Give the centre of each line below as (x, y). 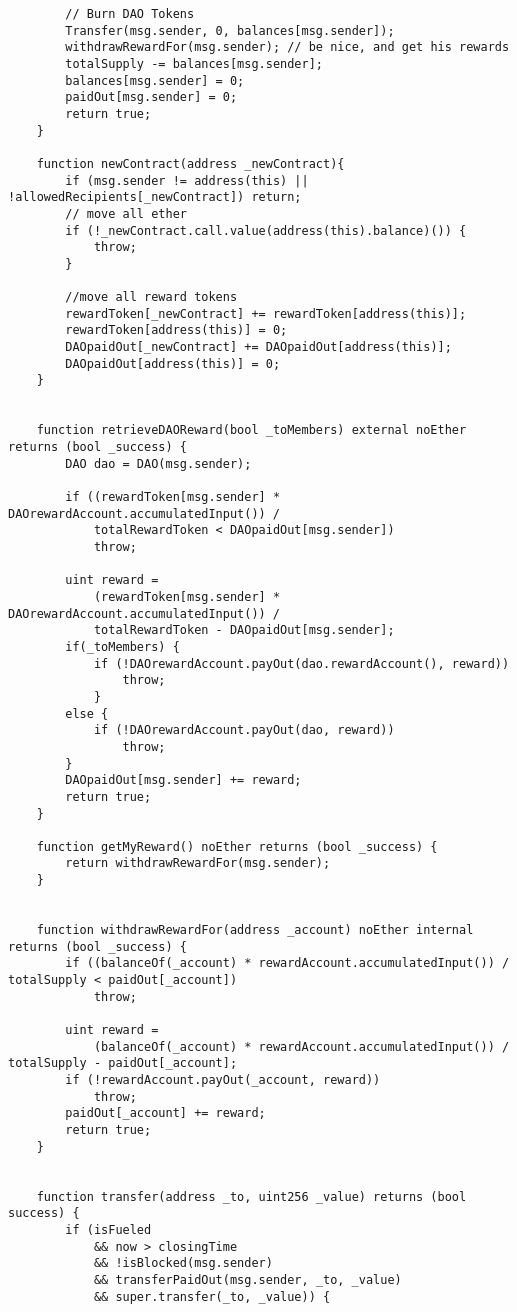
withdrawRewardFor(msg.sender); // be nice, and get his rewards (287, 47)
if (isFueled (108, 1229)
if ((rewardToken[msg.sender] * (173, 497)
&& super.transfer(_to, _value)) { (212, 1296)
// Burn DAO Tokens (130, 14)
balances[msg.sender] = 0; (155, 80)
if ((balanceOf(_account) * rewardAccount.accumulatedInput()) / (287, 963)
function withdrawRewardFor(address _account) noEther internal (255, 930)
